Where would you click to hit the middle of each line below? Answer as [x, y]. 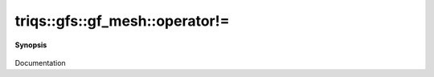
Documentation [40, 63]
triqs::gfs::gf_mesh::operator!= [122, 21]
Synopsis [31, 45]
